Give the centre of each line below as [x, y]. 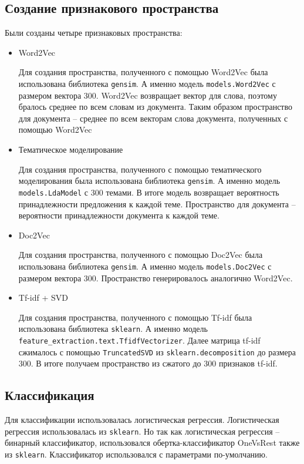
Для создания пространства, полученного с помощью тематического [140, 169]
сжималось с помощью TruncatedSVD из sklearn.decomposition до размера [157, 352]
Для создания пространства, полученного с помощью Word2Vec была [143, 72]
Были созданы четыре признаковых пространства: [94, 33]
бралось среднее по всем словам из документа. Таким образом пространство [155, 107]
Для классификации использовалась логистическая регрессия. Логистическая [142, 420]
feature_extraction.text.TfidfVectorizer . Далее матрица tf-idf [139, 340]
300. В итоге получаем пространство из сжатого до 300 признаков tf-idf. [148, 363]
